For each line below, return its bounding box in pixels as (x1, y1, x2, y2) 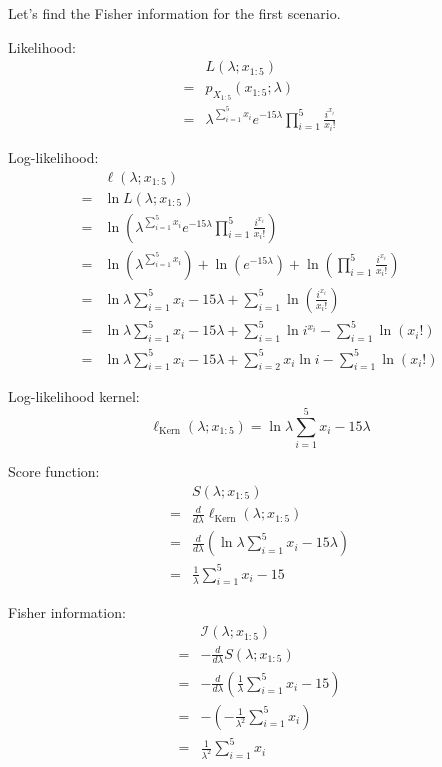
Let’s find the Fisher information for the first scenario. (8, 3, 341, 23)
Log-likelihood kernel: (8, 386, 140, 407)
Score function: (8, 461, 100, 482)
